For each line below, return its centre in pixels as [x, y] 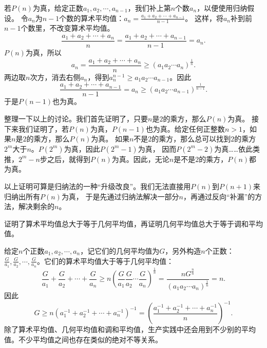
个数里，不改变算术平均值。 [68, 28]
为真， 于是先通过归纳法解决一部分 [120, 196]
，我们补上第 [149, 8]
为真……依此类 [237, 148]
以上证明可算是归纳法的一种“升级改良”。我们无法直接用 [98, 186]
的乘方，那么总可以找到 [191, 139]
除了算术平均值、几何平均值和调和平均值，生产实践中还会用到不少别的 [123, 329]
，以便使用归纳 [222, 8]
